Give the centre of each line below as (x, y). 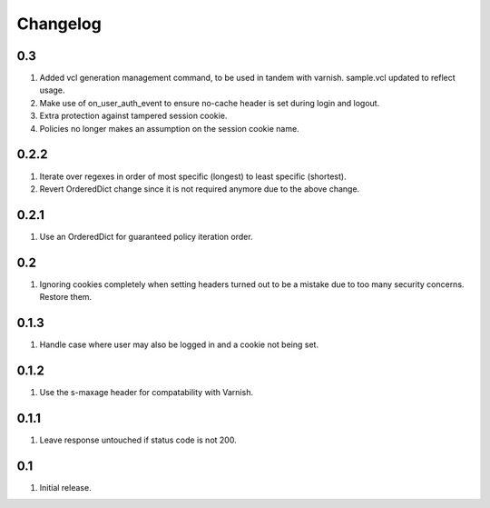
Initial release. (65, 487)
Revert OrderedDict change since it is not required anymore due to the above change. (200, 189)
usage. (52, 90)
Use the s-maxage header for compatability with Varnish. (147, 392)
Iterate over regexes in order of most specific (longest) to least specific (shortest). (193, 176)
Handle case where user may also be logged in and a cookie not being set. (179, 344)
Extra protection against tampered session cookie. (133, 116)
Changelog (59, 24)
